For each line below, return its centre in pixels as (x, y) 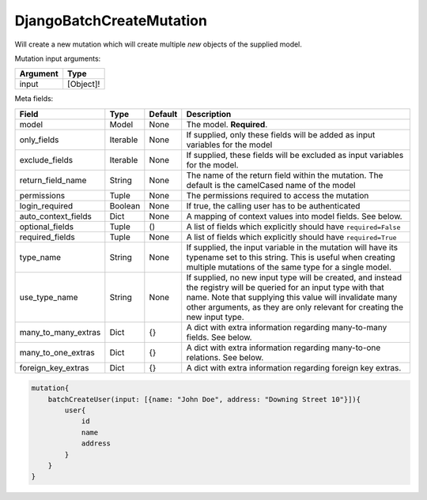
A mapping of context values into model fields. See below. (294, 216)
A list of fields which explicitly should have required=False (293, 227)
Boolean (125, 205)
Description (209, 114)
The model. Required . (227, 124)
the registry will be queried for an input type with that (285, 287)
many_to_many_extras (60, 332)
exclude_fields (46, 160)
